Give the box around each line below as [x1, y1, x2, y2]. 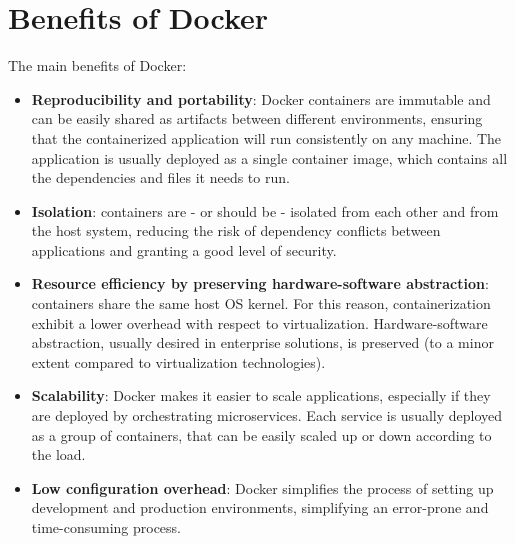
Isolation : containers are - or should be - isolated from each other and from [31, 200, 499, 221]
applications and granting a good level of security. [31, 239, 337, 260]
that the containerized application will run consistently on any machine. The [31, 127, 502, 148]
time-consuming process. [31, 517, 181, 537]
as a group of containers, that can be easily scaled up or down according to [31, 424, 492, 445]
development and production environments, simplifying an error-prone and [31, 497, 489, 518]
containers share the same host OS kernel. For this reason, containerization [31, 293, 491, 314]
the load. [31, 444, 86, 465]
